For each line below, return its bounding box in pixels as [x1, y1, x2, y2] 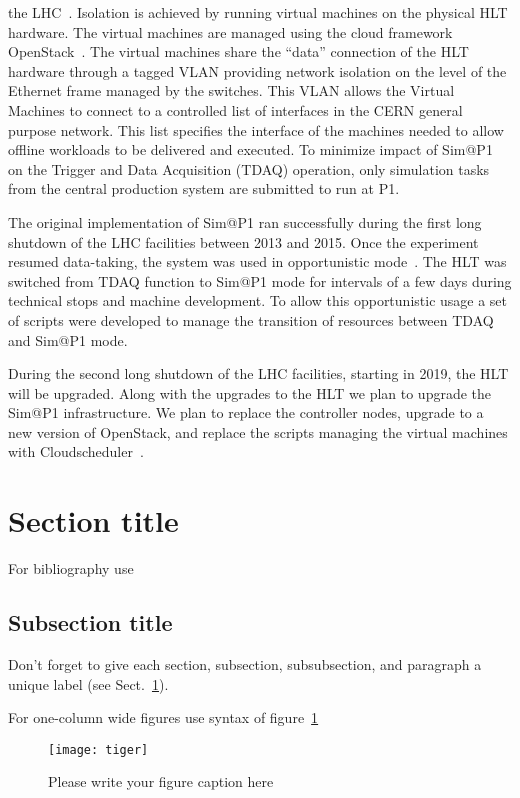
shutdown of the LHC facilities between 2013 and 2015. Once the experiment [8, 231, 479, 252]
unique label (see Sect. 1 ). [8, 673, 169, 694]
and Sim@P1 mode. [8, 329, 128, 350]
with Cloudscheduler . [8, 441, 144, 462]
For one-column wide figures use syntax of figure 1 [8, 707, 319, 728]
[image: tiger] [48, 742, 149, 757]
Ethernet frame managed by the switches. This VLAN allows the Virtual [8, 80, 455, 101]
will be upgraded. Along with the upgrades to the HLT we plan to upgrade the [8, 382, 492, 403]
